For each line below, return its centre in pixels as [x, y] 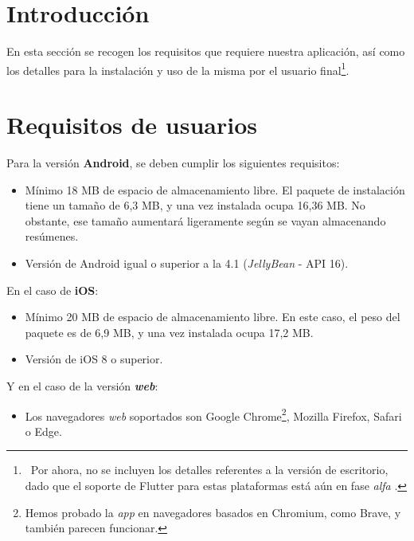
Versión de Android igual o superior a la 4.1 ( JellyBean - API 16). [187, 263]
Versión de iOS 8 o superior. [94, 359]
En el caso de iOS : [53, 290]
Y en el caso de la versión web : [82, 386]
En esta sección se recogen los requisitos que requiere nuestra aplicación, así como [206, 51]
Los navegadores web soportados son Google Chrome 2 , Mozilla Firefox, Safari [213, 414]
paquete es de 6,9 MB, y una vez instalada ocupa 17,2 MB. [169, 332]
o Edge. [43, 431]
